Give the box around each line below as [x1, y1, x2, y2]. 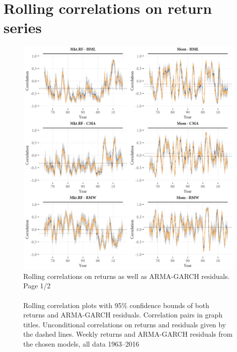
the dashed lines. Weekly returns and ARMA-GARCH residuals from [23, 329, 233, 339]
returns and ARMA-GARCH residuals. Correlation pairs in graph [23, 310, 223, 320]
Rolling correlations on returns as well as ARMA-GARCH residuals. [23, 271, 230, 281]
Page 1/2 [23, 280, 51, 291]
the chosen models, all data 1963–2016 [23, 338, 140, 349]
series [3, 17, 42, 38]
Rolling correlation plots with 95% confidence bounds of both [23, 300, 209, 310]
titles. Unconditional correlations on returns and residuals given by [23, 319, 226, 329]
